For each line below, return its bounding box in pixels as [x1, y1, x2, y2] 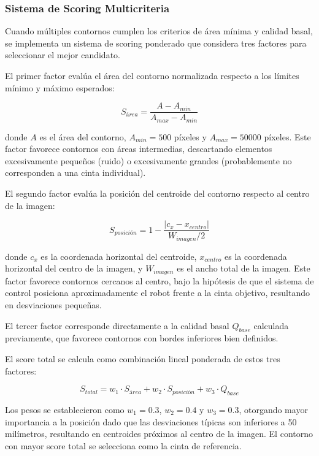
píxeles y [174, 130, 207, 143]
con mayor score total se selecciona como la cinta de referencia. [5, 439, 242, 452]
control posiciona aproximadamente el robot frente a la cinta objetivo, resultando [5, 286, 310, 299]
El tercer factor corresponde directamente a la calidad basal [5, 319, 229, 332]
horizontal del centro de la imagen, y [5, 262, 143, 275]
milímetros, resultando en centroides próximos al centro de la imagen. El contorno [5, 427, 313, 440]
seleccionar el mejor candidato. [5, 48, 120, 61]
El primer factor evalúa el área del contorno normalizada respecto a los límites [5, 69, 299, 82]
